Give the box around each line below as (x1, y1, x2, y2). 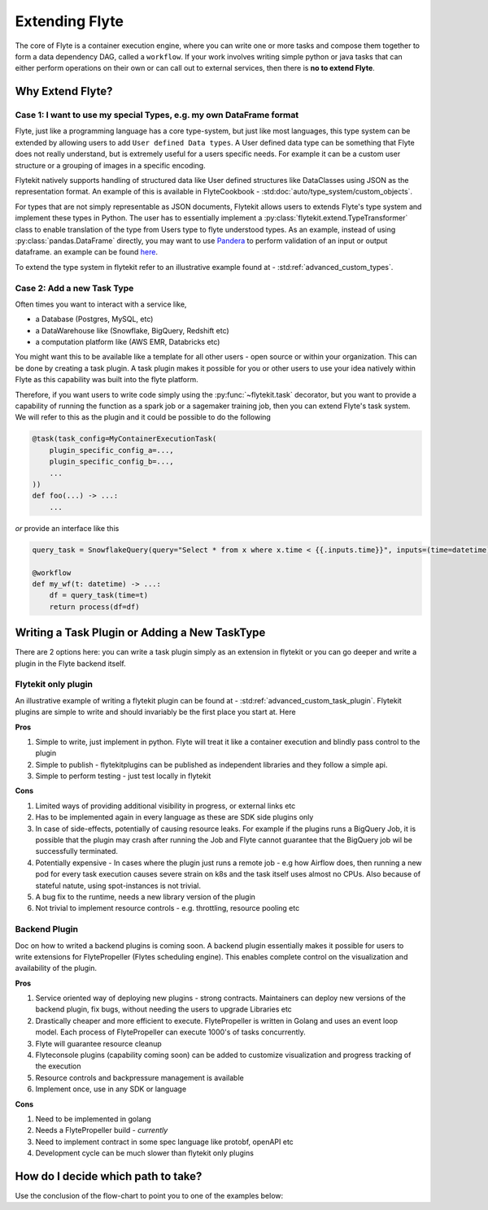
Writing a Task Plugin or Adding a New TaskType (15, 626, 266, 640)
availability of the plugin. (15, 964, 98, 973)
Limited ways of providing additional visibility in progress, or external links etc (35, 801, 296, 811)
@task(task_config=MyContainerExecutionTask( (32, 434, 217, 443)
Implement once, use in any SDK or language (35, 1084, 187, 1094)
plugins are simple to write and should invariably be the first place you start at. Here (15, 707, 296, 717)
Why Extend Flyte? (15, 85, 113, 98)
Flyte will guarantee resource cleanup (35, 1038, 162, 1048)
